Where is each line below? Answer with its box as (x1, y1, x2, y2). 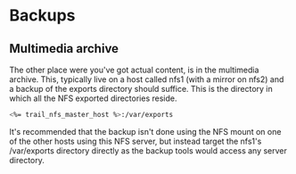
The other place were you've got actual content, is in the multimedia (9, 64, 259, 75)
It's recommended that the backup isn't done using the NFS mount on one (9, 126, 282, 137)
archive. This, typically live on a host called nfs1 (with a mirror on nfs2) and (9, 74, 284, 85)
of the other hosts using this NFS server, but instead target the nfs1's (9, 136, 262, 146)
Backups (9, 5, 76, 26)
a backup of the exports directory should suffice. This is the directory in (9, 84, 274, 94)
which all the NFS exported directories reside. (9, 93, 177, 104)
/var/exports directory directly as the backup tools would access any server (9, 145, 288, 156)
